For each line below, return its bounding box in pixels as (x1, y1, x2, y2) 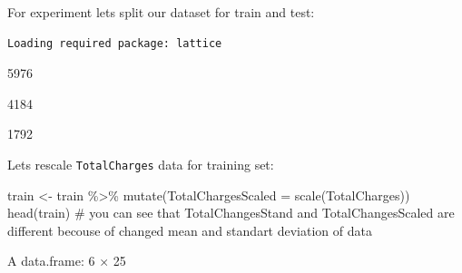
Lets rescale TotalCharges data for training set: (7, 154, 274, 173)
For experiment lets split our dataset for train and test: (7, 3, 315, 21)
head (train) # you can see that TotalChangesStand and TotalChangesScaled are (7, 203, 455, 222)
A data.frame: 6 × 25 (7, 251, 126, 270)
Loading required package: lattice (7, 36, 222, 50)
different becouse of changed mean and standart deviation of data (7, 220, 372, 239)
